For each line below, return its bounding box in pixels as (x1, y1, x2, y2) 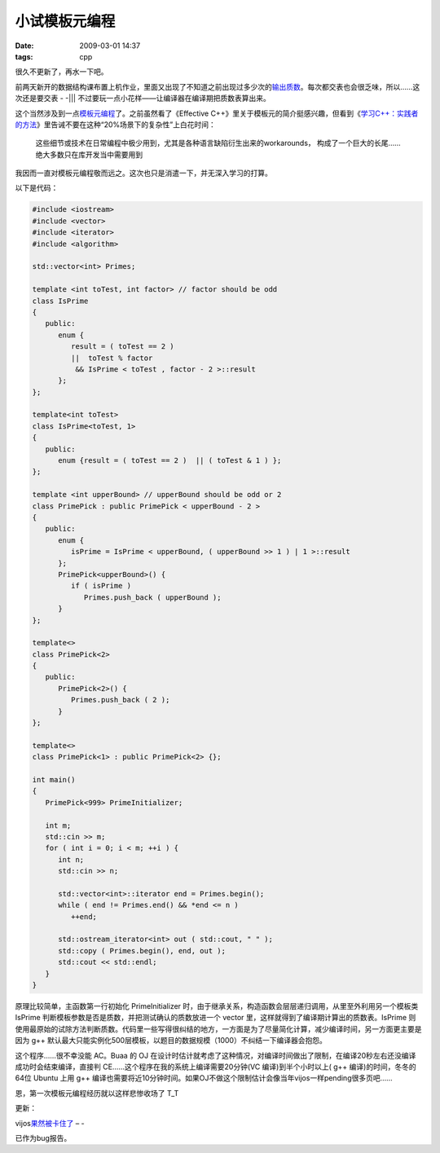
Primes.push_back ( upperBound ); (83, 592, 222, 602)
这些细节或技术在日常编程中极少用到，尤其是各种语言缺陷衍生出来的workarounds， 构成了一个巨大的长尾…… (35, 139, 401, 148)
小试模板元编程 (15, 12, 116, 30)
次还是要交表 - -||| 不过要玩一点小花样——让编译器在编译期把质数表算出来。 (15, 94, 271, 103)
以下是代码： (15, 183, 59, 193)
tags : (15, 51, 33, 61)
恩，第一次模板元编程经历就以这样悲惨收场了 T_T (15, 1088, 179, 1098)
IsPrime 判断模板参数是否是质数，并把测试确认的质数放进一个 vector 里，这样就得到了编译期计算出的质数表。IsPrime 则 (15, 1013, 416, 1023)
